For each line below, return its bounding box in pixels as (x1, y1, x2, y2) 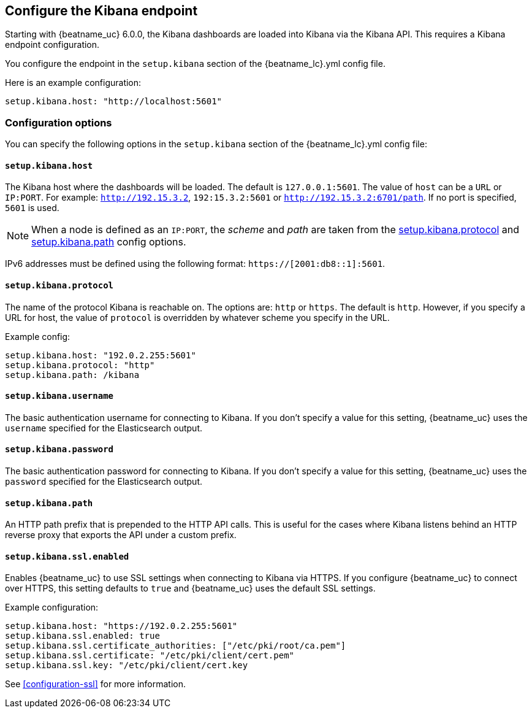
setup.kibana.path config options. (31, 236, 186, 249)
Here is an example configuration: (5, 77, 142, 88)
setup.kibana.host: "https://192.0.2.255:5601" (5, 621, 238, 631)
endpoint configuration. (5, 39, 100, 50)
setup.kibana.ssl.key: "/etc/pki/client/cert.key (5, 660, 248, 671)
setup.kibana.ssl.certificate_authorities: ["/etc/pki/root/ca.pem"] (5, 641, 346, 651)
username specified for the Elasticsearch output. (5, 422, 203, 433)
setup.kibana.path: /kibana (5, 369, 140, 380)
